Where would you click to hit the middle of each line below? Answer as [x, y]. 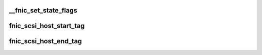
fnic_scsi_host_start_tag [47, 26]
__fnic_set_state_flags [43, 10]
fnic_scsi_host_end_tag [45, 41]
